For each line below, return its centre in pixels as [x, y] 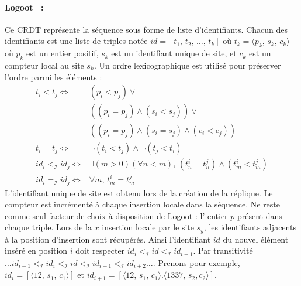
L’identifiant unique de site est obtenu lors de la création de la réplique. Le [139, 193]
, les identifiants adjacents [250, 227]
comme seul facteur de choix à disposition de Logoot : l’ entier [116, 215]
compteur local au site [44, 65]
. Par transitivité [223, 251]
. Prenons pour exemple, [196, 262]
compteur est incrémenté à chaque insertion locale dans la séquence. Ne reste [143, 204]
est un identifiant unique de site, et [174, 53]
